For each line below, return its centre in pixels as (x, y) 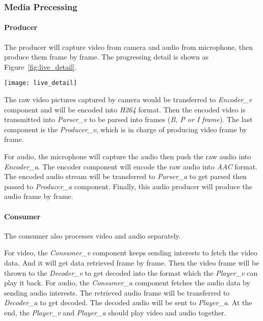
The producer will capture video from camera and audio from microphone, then (128, 47)
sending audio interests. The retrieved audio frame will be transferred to (117, 292)
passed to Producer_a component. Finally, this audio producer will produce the (128, 186)
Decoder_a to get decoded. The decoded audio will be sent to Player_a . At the (128, 302)
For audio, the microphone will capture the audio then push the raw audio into (128, 156)
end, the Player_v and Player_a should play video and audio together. (115, 312)
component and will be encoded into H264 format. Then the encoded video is (125, 109)
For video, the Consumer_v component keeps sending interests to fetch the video (131, 253)
